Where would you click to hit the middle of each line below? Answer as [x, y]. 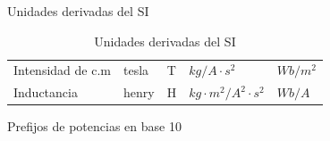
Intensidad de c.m [62, 70]
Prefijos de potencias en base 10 [94, 126]
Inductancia [46, 92]
